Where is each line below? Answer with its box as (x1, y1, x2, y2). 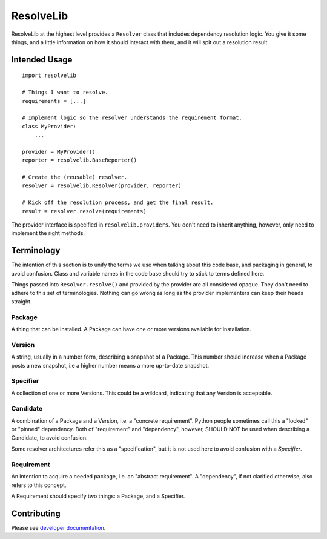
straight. (11, 297, 32, 305)
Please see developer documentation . (11, 524, 106, 531)
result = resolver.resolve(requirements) (22, 208, 147, 214)
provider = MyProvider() (22, 148, 96, 155)
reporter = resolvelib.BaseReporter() (22, 157, 137, 164)
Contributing (11, 508, 61, 518)
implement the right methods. (11, 230, 85, 237)
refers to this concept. (11, 481, 67, 489)
